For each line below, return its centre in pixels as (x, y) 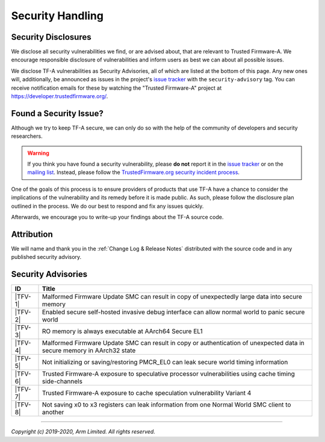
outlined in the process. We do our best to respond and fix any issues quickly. (107, 206)
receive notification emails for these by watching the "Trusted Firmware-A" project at (116, 88)
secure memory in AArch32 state (89, 350)
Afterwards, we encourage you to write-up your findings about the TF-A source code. (117, 217)
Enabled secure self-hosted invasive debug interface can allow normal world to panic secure (173, 312)
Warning (38, 153)
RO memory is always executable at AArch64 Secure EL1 (122, 331)
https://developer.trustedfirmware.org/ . (60, 96)
